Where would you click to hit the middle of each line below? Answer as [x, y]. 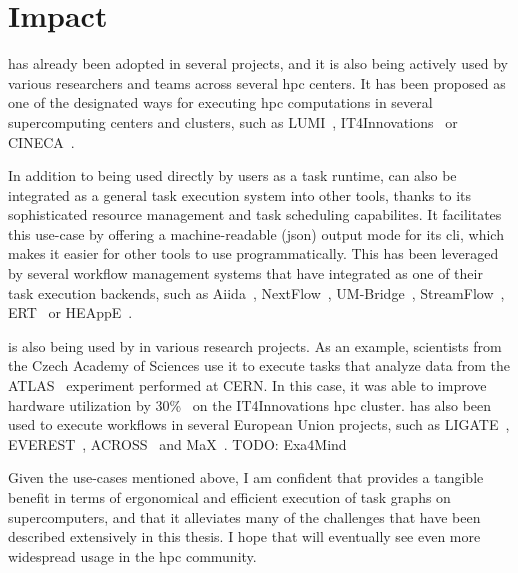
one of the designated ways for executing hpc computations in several [220, 102]
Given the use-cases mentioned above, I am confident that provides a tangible [246, 477]
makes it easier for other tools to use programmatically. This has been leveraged [253, 253]
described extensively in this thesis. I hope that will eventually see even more [244, 536]
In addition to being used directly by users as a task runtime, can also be [232, 175]
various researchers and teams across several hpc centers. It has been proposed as [257, 82]
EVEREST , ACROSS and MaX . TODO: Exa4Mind [177, 443]
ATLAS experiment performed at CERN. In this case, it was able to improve [247, 385]
